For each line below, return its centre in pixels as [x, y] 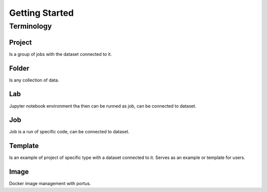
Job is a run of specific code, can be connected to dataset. [69, 132]
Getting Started [42, 13]
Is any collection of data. [34, 80]
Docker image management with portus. [50, 184]
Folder [19, 68]
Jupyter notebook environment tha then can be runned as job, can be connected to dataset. [103, 106]
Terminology [30, 26]
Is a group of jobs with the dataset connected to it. [61, 54]
